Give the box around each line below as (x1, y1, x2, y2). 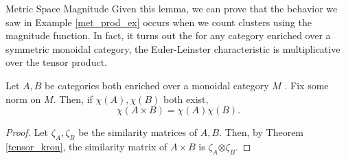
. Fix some (284, 78, 329, 92)
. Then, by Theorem (219, 125, 304, 139)
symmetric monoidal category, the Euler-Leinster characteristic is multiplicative (5, 41, 341, 56)
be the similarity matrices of (78, 125, 198, 139)
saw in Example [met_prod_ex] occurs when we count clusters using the (5, 14, 312, 29)
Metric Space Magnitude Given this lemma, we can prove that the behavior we (5, 1, 338, 15)
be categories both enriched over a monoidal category (45, 78, 269, 92)
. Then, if (53, 91, 93, 106)
